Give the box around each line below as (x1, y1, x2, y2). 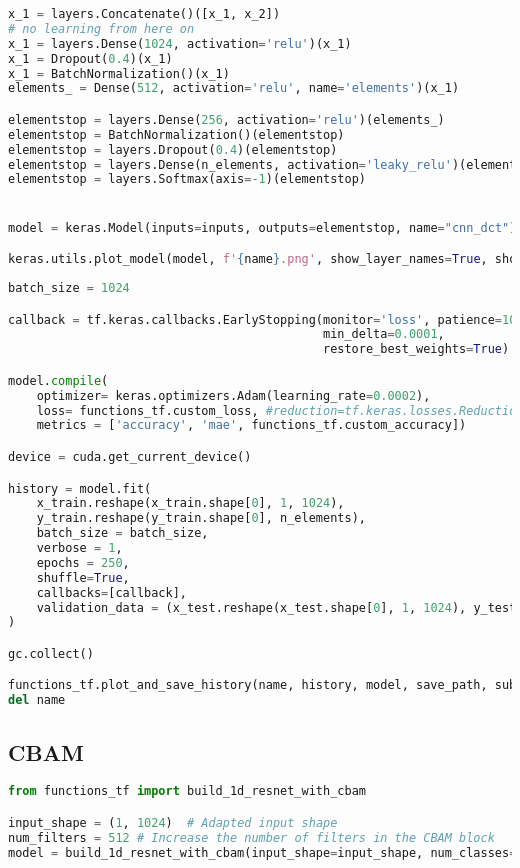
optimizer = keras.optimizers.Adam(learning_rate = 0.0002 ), (36, 388, 431, 403)
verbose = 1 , (36, 541, 123, 555)
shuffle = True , (36, 570, 130, 585)
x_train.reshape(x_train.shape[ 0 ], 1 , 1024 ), (36, 496, 345, 511)
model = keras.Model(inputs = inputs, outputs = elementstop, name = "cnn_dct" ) (8, 220, 517, 235)
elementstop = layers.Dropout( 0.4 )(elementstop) (8, 142, 338, 157)
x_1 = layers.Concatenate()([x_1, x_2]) (8, 7, 281, 21)
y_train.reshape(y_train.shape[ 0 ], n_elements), (36, 511, 366, 526)
